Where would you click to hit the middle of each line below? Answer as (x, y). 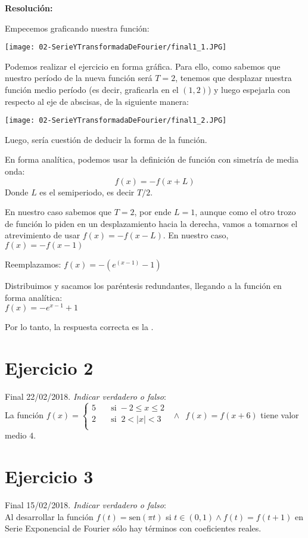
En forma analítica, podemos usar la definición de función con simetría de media (152, 159)
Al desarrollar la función (49, 516)
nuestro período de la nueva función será (79, 78)
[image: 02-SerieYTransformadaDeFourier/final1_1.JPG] (116, 47)
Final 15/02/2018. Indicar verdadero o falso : (85, 504)
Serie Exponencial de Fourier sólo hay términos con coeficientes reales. (133, 528)
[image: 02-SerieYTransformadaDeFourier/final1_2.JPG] (116, 121)
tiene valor (280, 414)
